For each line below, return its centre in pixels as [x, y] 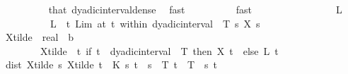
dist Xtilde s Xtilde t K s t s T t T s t [111, 64]
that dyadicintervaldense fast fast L [195, 9]
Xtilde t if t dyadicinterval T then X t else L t [159, 50]
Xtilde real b [40, 37]
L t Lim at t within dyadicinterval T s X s [155, 23]
